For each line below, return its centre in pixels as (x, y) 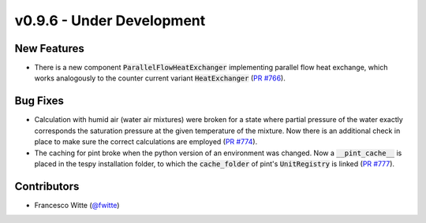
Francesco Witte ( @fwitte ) (77, 205)
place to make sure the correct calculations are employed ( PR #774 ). (146, 142)
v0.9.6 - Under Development (110, 20)
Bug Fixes (39, 101)
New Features (49, 48)
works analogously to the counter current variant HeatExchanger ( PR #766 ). (160, 78)
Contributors (47, 186)
